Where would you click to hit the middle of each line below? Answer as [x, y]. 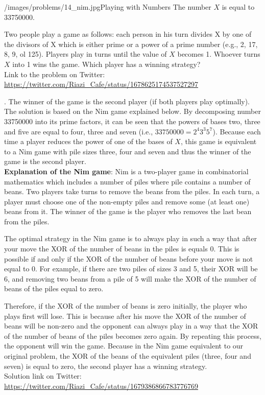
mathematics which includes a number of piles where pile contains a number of [127, 181]
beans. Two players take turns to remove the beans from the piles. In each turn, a [132, 191]
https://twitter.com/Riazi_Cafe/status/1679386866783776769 [101, 386]
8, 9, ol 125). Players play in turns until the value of [86, 54]
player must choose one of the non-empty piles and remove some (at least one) [127, 201]
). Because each [237, 131]
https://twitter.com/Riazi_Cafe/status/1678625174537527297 [101, 84]
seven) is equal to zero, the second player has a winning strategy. [106, 366]
